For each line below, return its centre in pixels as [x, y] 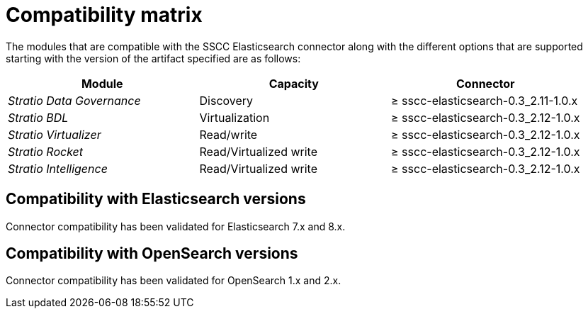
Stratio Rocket [46, 151]
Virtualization [234, 117]
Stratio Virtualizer [55, 134]
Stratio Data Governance [74, 100]
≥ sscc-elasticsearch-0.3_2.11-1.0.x [485, 100]
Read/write [228, 134]
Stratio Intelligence [58, 168]
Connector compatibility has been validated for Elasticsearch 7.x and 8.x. [176, 226]
